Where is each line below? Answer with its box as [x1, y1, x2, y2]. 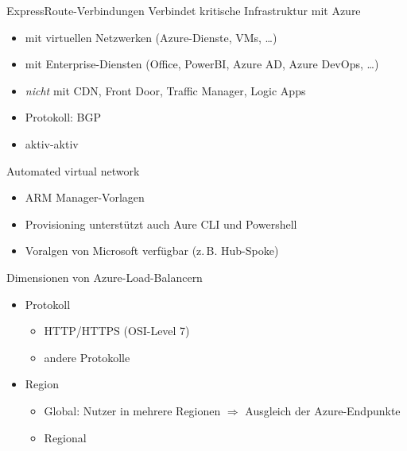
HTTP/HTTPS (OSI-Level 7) [44, 322, 190, 339]
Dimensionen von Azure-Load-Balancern [6, 268, 203, 285]
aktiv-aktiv [25, 135, 79, 152]
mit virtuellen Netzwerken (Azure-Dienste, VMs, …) [25, 29, 277, 45]
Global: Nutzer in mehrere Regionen [44, 402, 221, 418]
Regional [44, 429, 87, 445]
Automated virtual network [6, 162, 140, 179]
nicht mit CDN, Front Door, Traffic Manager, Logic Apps [25, 82, 306, 98]
